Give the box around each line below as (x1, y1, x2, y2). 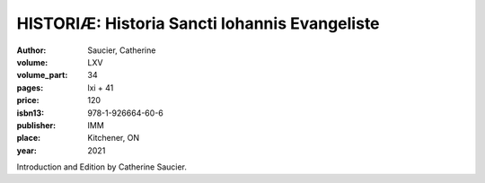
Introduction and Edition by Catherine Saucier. (16, 161, 188, 172)
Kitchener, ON (87, 133, 139, 144)
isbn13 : (16, 108, 45, 118)
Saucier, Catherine (87, 45, 156, 56)
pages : (16, 82, 44, 93)
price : (16, 95, 40, 106)
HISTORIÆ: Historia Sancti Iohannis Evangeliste (16, 13, 381, 33)
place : (16, 133, 41, 144)
